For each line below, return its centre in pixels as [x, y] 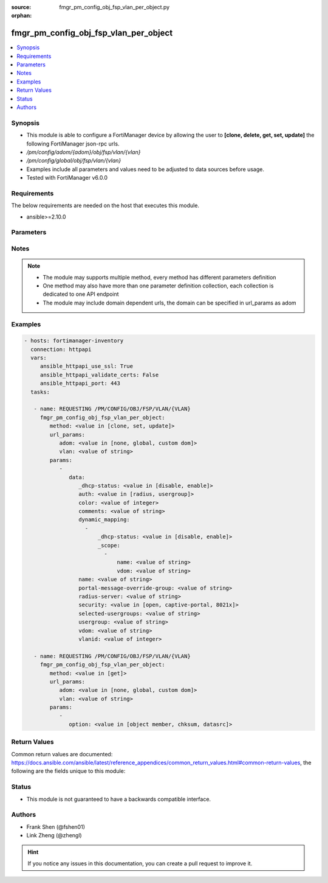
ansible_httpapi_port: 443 [80, 383]
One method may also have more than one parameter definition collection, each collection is [158, 286]
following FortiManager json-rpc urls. [73, 144]
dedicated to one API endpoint [81, 294]
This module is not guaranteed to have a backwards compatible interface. [119, 799]
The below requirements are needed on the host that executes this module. [105, 206]
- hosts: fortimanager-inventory [74, 341]
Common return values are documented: [62, 754]
